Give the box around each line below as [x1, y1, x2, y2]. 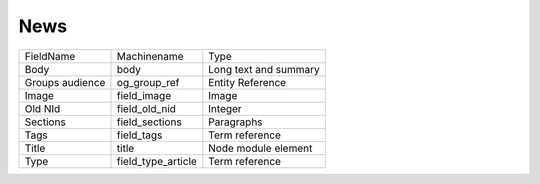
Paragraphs [208, 115, 264, 129]
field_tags [116, 128, 163, 142]
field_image [116, 88, 172, 102]
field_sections [116, 115, 182, 129]
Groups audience [24, 75, 106, 89]
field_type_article [116, 154, 197, 168]
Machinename [116, 49, 184, 63]
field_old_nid [116, 101, 177, 115]
